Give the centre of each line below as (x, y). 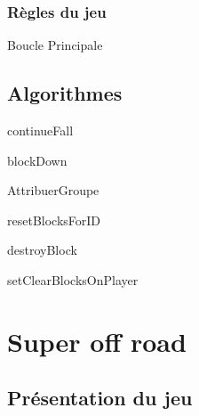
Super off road (97, 341)
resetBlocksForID (54, 220)
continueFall (40, 131)
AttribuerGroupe (53, 190)
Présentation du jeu (100, 398)
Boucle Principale (55, 45)
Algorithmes (65, 93)
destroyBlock (42, 250)
